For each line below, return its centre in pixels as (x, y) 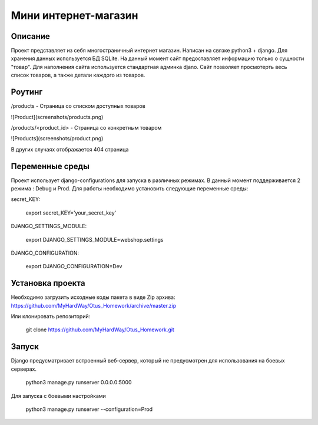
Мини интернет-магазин (74, 15)
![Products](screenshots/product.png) (57, 139)
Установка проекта (48, 283)
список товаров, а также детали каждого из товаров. (78, 75)
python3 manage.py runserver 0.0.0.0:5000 (79, 383)
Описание (30, 36)
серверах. (24, 369)
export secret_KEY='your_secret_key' (71, 213)
